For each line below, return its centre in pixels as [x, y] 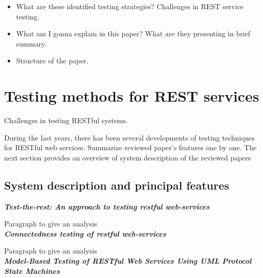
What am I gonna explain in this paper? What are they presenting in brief [133, 33]
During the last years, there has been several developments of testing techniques [130, 137]
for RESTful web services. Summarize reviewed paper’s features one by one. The [130, 147]
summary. [31, 43]
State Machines [32, 271]
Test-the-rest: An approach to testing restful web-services [107, 206]
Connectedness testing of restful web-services [85, 233]
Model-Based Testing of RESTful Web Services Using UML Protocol [128, 261]
